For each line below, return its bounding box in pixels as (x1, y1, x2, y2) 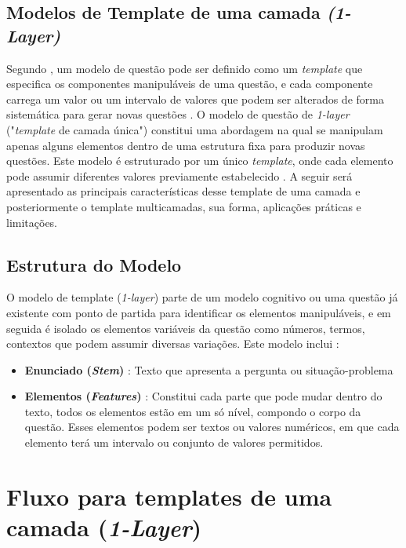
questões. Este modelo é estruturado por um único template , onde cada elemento (6, 152, 393, 169)
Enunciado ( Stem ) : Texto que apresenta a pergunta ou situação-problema (24, 361, 393, 378)
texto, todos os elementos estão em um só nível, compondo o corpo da (24, 403, 361, 419)
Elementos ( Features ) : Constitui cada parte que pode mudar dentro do (24, 388, 382, 404)
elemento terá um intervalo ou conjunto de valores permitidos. (24, 434, 324, 451)
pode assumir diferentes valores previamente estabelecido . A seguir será (6, 167, 353, 184)
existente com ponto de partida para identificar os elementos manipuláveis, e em (6, 304, 391, 320)
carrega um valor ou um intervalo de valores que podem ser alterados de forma (6, 90, 384, 107)
